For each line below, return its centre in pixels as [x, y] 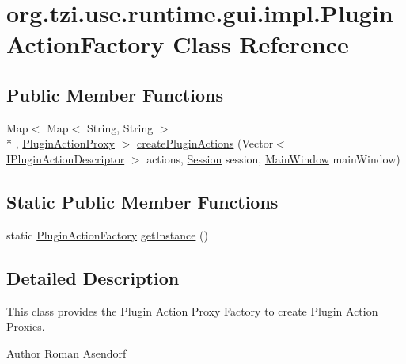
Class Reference [261, 44]
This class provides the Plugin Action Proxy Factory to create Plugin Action [192, 310]
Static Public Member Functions [142, 201]
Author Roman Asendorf [66, 353]
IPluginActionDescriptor [66, 158]
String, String [120, 127]
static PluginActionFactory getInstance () [107, 234]
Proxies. [26, 326]
